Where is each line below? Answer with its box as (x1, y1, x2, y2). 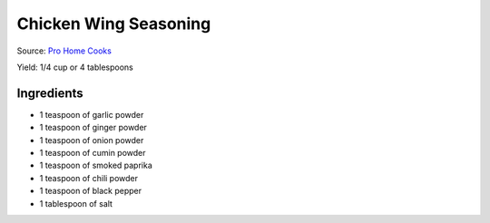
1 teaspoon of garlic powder (39, 109, 144, 120)
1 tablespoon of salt (39, 198, 113, 208)
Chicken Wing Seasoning (16, 14, 211, 34)
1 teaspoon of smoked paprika (39, 160, 153, 171)
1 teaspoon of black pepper (39, 186, 142, 197)
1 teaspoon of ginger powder (39, 122, 147, 133)
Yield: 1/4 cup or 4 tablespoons (16, 62, 133, 73)
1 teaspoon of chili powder (39, 172, 139, 183)
